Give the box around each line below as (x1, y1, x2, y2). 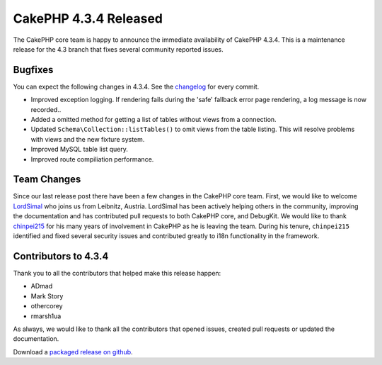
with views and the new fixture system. (30, 135, 145, 143)
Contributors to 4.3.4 (13, 250, 109, 262)
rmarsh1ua (30, 312, 62, 320)
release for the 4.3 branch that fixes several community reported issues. (13, 45, 224, 53)
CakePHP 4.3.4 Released (13, 11, 163, 26)
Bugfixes (13, 64, 54, 76)
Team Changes (13, 174, 81, 186)
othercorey (30, 302, 63, 310)
